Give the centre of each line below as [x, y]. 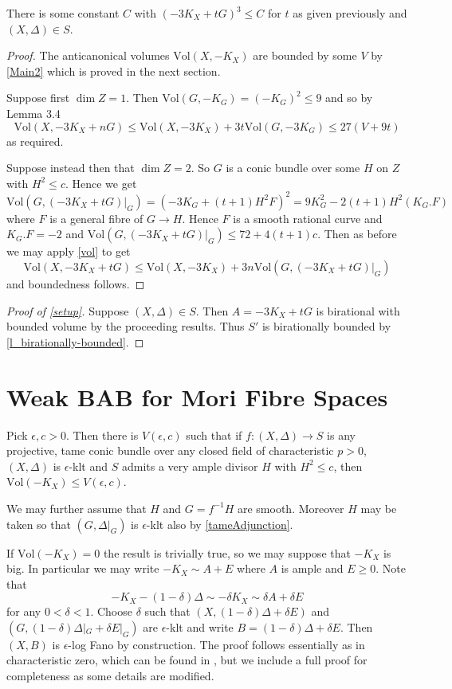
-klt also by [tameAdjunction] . [220, 524]
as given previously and [350, 13]
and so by [349, 98]
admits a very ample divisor [190, 466]
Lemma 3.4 [33, 113]
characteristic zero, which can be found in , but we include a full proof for [187, 660]
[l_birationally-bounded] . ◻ [75, 341]
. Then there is [102, 435]
